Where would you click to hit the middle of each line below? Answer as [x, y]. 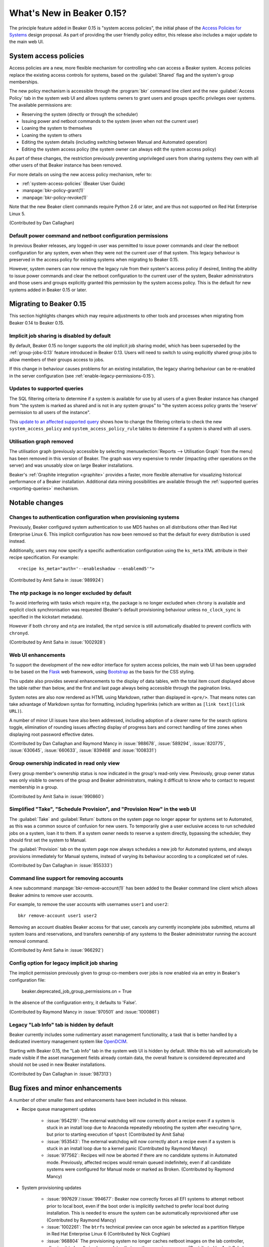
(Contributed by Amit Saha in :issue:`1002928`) [57, 642]
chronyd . [19, 633]
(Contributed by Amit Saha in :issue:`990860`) [57, 796]
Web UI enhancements [37, 655]
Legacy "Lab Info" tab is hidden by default [61, 1025]
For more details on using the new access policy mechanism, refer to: [80, 174]
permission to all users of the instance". [50, 413]
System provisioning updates [52, 1188]
